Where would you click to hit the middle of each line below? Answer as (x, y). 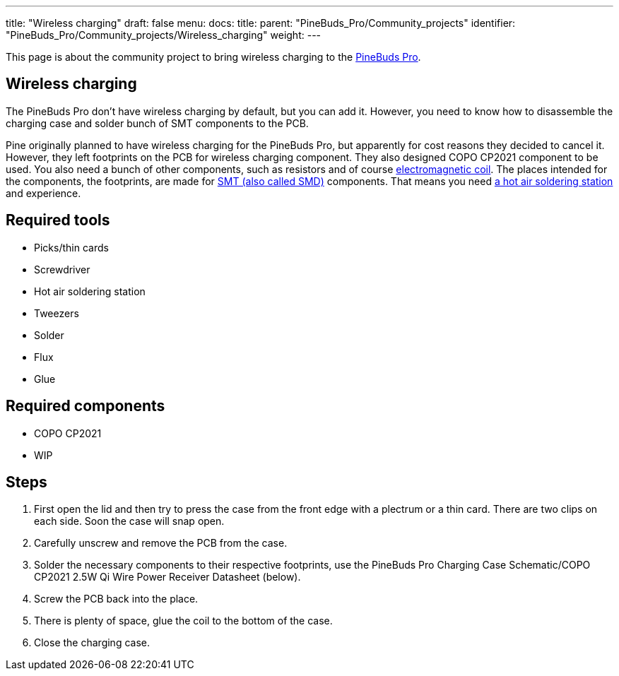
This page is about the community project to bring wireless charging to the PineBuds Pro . (213, 57)
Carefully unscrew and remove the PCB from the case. (161, 543)
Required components (86, 406)
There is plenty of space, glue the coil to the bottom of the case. (183, 621)
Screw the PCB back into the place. (116, 599)
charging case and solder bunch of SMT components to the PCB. (157, 123)
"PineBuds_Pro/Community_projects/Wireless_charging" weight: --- (164, 35)
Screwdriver (62, 269)
